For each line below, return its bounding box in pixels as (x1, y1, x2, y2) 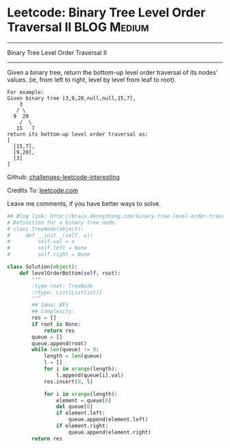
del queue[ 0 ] (55, 403, 94, 410)
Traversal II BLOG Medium (7, 19, 149, 35)
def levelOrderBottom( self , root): (19, 270, 121, 276)
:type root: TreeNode (31, 283, 94, 290)
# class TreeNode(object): (7, 225, 84, 233)
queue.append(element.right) (68, 429, 152, 436)
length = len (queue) (43, 353, 103, 359)
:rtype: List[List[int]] (31, 289, 103, 296)
